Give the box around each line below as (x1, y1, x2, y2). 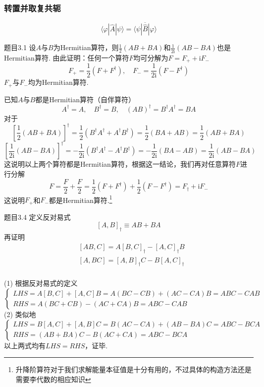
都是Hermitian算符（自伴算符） (35, 94, 136, 104)
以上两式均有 (4, 340, 46, 350)
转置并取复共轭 (4, 1, 61, 14)
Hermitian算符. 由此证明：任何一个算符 (4, 52, 129, 63)
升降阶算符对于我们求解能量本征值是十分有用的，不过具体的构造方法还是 (15, 364, 252, 375)
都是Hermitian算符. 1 (49, 193, 112, 205)
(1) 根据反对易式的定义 (4, 278, 78, 288)
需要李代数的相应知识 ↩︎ (15, 374, 91, 384)
